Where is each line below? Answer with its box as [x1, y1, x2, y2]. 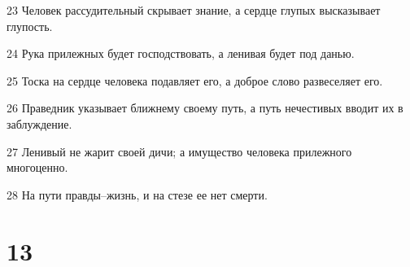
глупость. [7, 17, 53, 34]
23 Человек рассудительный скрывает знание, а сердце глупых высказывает [7, 2, 381, 18]
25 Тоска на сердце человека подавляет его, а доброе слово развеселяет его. [7, 72, 383, 89]
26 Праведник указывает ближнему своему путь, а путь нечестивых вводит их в [7, 99, 403, 116]
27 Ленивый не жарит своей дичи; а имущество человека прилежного [7, 142, 352, 160]
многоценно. [7, 159, 68, 176]
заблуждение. [7, 115, 72, 132]
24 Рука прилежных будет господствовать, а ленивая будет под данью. [7, 45, 355, 62]
